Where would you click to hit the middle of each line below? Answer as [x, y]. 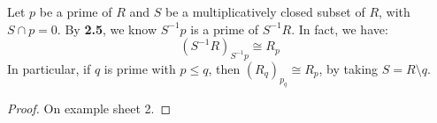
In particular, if [49, 68]
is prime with [140, 68]
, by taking [349, 68]
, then [224, 68]
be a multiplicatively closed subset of [265, 11]
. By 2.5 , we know [107, 29]
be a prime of [76, 11]
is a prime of [225, 29]
